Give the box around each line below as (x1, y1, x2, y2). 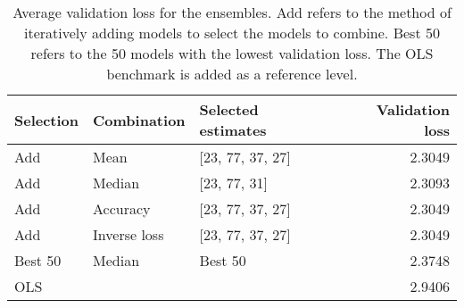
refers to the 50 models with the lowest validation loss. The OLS (30, 43, 434, 63)
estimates (199, 120, 267, 140)
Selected (199, 99, 259, 120)
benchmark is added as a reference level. (106, 63, 358, 84)
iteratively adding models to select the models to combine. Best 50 (24, 22, 440, 43)
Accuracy (93, 198, 151, 219)
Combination (93, 109, 186, 130)
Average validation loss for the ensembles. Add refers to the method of (12, 2, 452, 22)
